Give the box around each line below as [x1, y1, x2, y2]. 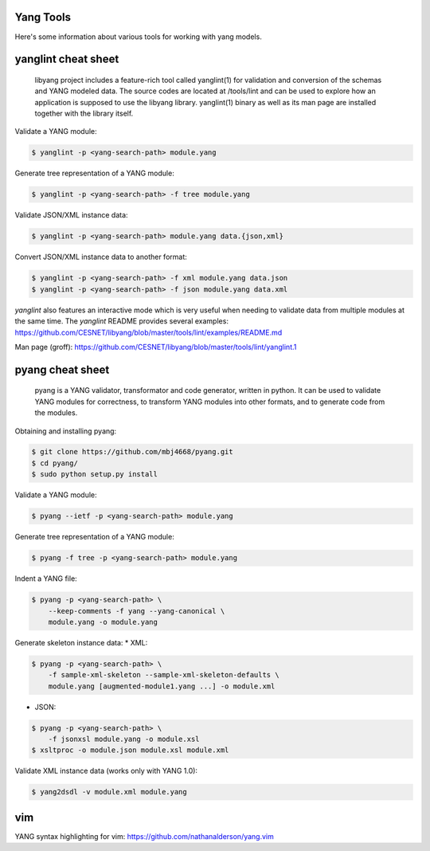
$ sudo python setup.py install [31, 470, 158, 479]
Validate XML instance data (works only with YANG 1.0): [14, 766, 198, 776]
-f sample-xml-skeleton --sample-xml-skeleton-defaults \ [48, 670, 279, 680]
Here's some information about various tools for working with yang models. [14, 32, 262, 41]
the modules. [34, 408, 78, 418]
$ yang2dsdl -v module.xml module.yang [31, 787, 187, 797]
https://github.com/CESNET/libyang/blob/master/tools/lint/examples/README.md [14, 327, 283, 337]
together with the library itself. [34, 108, 134, 119]
